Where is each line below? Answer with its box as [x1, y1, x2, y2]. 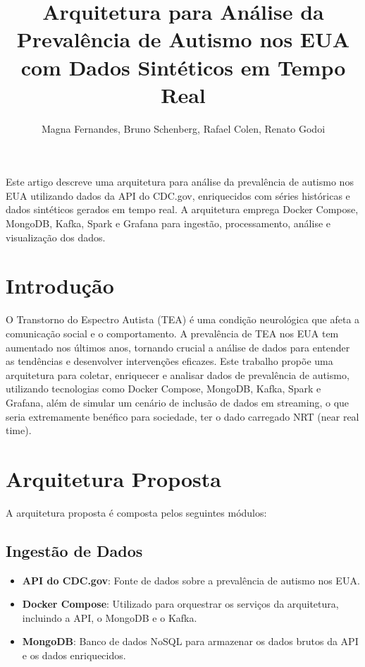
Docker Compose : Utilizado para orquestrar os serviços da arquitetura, [22, 596, 339, 611]
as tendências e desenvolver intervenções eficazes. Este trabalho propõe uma [6, 354, 333, 368]
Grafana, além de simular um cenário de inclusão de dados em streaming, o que [6, 395, 349, 409]
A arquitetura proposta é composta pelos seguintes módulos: [6, 505, 267, 519]
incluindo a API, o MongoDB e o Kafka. [22, 610, 197, 625]
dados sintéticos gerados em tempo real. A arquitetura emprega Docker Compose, [6, 202, 359, 217]
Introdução [6, 271, 114, 300]
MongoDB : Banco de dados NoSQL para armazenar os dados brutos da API [22, 634, 359, 649]
